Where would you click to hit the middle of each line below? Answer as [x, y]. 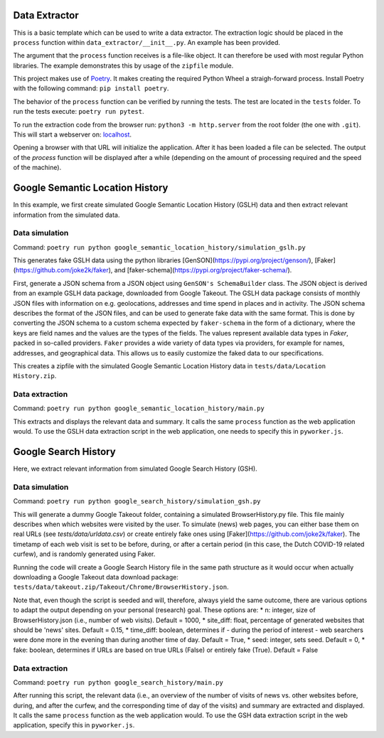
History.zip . [35, 376]
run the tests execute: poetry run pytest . [79, 112]
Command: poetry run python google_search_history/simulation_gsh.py [137, 501]
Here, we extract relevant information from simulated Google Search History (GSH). [135, 469]
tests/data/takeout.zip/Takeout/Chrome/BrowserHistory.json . [121, 587]
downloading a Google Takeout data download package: [96, 577]
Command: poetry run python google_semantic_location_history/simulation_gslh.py [159, 247]
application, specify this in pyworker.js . [74, 725]
